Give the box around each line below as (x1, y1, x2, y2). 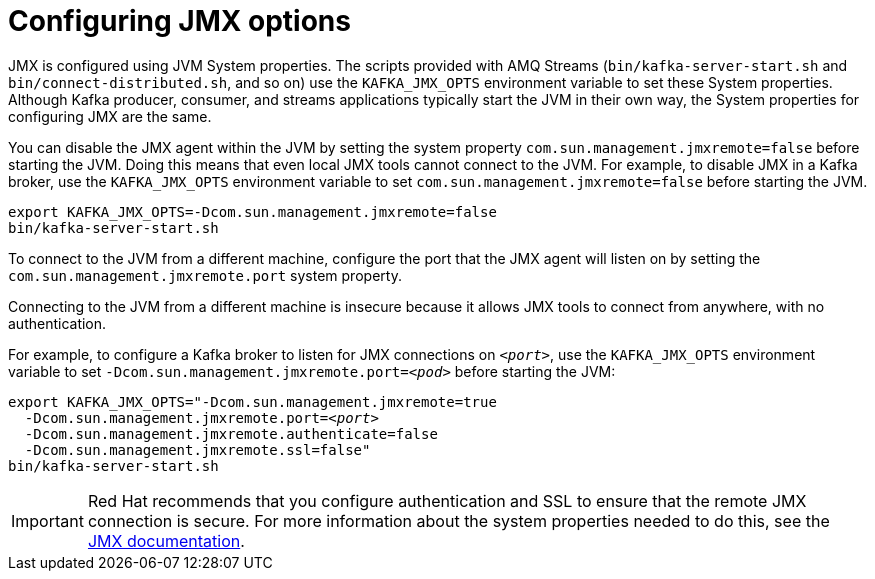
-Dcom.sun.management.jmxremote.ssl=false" (24, 441, 371, 458)
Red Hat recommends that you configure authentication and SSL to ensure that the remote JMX (87, 490, 807, 511)
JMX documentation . (87, 530, 245, 551)
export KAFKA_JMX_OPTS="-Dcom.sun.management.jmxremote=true (8, 393, 497, 410)
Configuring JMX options (8, 4, 351, 38)
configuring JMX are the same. (8, 107, 212, 125)
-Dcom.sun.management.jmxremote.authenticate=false (24, 425, 438, 442)
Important (11, 510, 84, 531)
